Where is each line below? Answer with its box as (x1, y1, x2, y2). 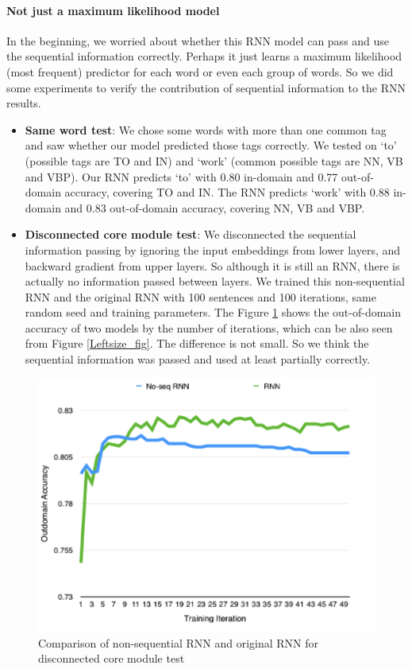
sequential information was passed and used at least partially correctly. (25, 351, 371, 368)
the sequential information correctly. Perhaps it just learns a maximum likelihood (6, 48, 402, 64)
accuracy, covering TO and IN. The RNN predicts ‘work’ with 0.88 (64, 184, 390, 200)
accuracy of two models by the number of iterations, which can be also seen (25, 319, 393, 336)
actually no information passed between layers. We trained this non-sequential (25, 273, 405, 290)
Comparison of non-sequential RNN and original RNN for (38, 634, 319, 651)
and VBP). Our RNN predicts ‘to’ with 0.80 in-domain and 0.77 (25, 168, 338, 185)
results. (6, 95, 41, 111)
